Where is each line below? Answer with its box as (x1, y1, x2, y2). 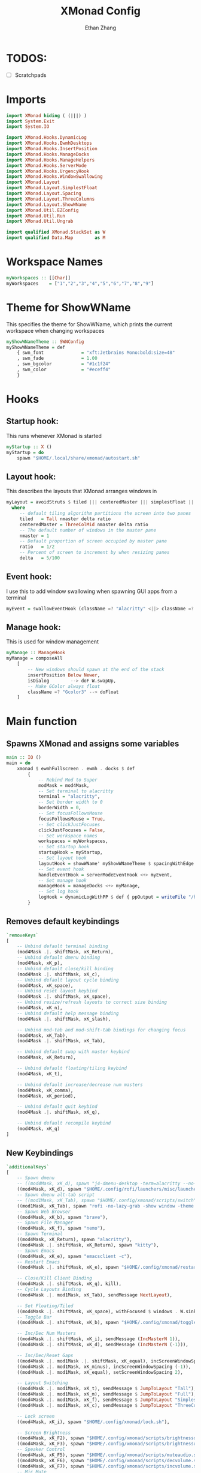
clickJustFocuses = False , (38, 827, 106, 833)
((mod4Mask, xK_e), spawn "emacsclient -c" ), (17, 1253, 133, 1259)
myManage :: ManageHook (6, 650, 66, 656)
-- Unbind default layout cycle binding (17, 977, 119, 983)
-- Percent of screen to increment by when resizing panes (19, 550, 170, 556)
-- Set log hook (38, 888, 79, 894)
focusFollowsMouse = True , (38, 816, 106, 822)
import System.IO (6, 124, 50, 130)
